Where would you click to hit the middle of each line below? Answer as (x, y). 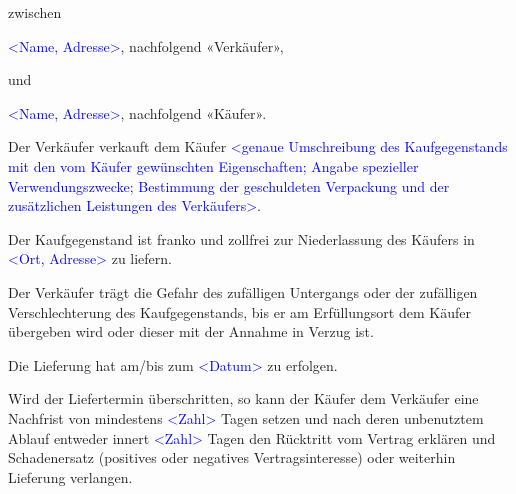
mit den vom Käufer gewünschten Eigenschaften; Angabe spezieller (213, 165)
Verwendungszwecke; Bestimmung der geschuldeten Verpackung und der (229, 185)
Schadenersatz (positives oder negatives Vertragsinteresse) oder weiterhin (232, 457)
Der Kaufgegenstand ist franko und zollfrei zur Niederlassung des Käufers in (241, 238)
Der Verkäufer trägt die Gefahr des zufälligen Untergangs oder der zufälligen (243, 291)
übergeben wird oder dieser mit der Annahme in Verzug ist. (191, 331)
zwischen (35, 12)
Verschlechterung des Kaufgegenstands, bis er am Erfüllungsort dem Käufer (239, 311)
